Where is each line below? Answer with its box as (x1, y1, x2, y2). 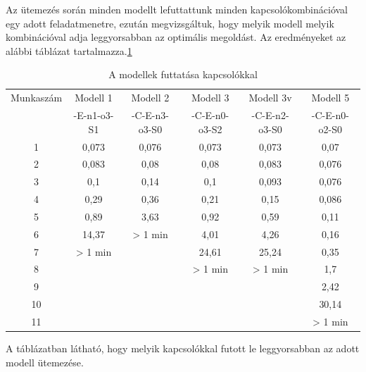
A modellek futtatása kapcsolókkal (108, 67, 258, 82)
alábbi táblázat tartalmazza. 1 (6, 43, 132, 58)
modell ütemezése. (6, 354, 84, 369)
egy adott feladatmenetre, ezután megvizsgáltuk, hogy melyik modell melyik (6, 15, 334, 30)
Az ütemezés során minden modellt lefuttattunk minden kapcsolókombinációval (6, 2, 348, 16)
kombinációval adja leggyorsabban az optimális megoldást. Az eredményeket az (6, 30, 346, 44)
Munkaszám (11, 90, 63, 105)
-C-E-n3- (131, 108, 169, 123)
